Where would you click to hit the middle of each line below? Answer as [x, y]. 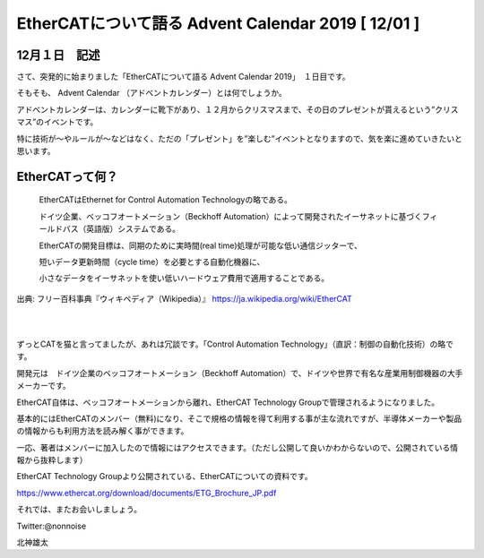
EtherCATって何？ [67, 176]
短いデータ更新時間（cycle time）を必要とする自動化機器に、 [152, 262]
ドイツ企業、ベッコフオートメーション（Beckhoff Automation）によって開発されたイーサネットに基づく [231, 216]
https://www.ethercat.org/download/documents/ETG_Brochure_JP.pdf [147, 493]
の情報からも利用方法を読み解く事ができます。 [103, 431]
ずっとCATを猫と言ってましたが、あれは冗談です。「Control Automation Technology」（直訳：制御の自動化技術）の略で [235, 344]
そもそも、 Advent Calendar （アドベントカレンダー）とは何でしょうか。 [151, 93]
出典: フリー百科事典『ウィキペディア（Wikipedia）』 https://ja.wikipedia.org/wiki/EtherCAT [185, 298]
